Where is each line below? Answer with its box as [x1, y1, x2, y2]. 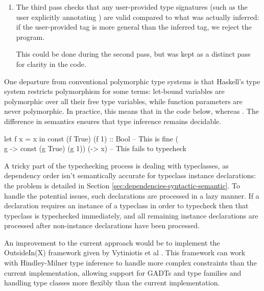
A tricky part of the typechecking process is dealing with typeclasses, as [4, 160, 229, 171]
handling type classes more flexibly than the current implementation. [4, 277, 220, 288]
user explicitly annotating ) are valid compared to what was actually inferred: [16, 11, 259, 22]
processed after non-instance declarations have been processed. [4, 220, 200, 231]
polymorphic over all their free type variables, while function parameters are [4, 95, 243, 106]
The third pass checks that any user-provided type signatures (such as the [16, 2, 248, 12]
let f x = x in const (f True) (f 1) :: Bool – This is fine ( [4, 133, 179, 143]
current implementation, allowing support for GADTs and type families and [4, 267, 242, 278]
